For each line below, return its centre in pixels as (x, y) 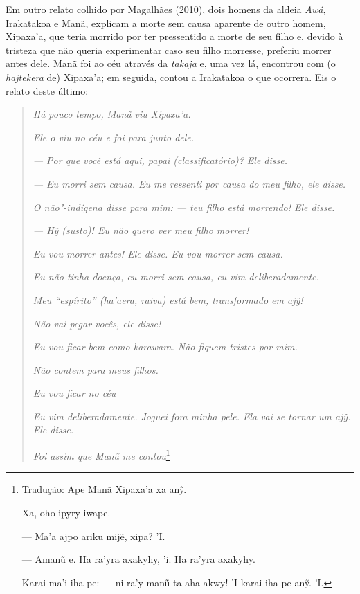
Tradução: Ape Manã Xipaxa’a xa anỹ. (104, 489)
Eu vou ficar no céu (74, 393)
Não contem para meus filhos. (96, 369)
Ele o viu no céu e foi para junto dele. (114, 137)
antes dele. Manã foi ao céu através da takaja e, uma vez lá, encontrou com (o (171, 63)
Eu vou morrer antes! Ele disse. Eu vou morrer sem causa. (158, 253)
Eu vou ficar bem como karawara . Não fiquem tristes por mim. (165, 346)
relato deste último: (47, 90)
